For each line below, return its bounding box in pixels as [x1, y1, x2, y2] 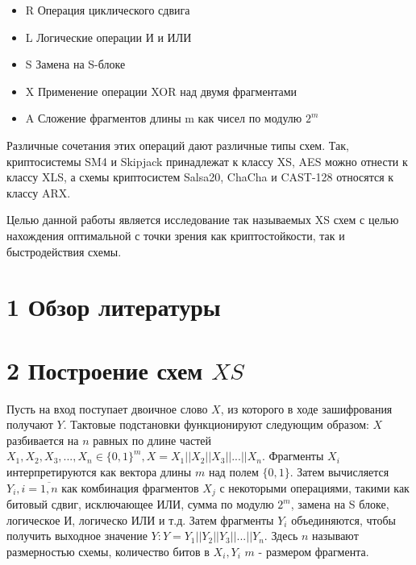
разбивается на [6, 431, 79, 448]
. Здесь [264, 527, 298, 544]
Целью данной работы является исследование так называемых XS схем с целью [6, 211, 399, 228]
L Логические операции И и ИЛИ [25, 28, 192, 45]
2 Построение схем [6, 353, 203, 386]
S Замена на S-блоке [25, 56, 126, 73]
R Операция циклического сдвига [25, 2, 190, 18]
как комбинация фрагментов [61, 479, 199, 496]
